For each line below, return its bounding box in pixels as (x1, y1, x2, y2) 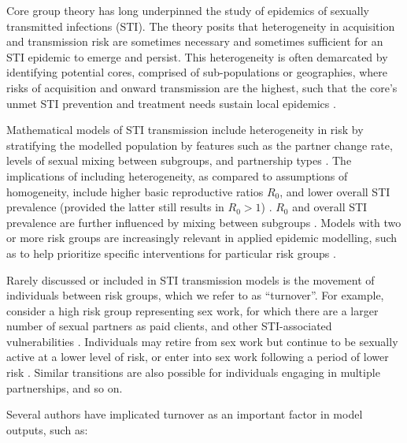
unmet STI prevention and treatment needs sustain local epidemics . (6, 95, 336, 111)
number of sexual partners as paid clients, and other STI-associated (6, 318, 332, 334)
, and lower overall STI (279, 183, 390, 199)
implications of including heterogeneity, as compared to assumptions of (6, 167, 348, 184)
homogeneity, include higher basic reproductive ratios (6, 183, 264, 199)
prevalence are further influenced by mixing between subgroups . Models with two (6, 214, 401, 230)
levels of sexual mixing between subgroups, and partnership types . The (6, 152, 352, 169)
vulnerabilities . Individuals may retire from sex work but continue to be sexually (6, 333, 398, 349)
